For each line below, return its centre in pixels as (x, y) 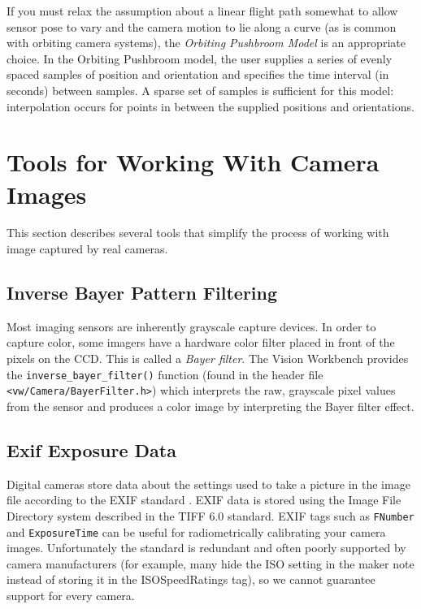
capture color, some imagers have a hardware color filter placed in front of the (201, 342)
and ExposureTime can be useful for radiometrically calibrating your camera (196, 531)
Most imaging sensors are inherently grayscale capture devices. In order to (191, 326)
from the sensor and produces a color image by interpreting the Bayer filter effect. (210, 406)
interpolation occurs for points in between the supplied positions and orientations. (210, 106)
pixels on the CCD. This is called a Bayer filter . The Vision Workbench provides (208, 358)
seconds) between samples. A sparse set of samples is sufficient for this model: (200, 90)
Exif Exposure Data (91, 449)
